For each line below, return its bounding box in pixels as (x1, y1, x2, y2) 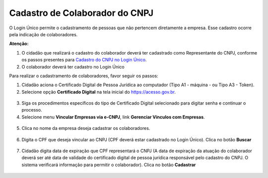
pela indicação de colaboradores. (9, 31, 78, 37)
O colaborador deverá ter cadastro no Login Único (21, 63, 125, 69)
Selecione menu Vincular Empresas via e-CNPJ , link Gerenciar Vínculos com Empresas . (21, 114, 205, 120)
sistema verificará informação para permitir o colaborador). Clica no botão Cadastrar (21, 162, 196, 168)
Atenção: (9, 41, 29, 47)
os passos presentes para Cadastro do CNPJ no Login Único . (21, 57, 147, 63)
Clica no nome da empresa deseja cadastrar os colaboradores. (21, 125, 150, 131)
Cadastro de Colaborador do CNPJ (9, 7, 154, 18)
